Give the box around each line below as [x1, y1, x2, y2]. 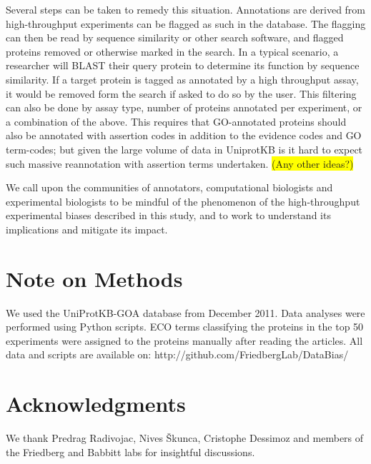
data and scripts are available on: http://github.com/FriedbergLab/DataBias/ [6, 347, 349, 362]
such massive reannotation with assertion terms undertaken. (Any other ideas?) [6, 156, 354, 171]
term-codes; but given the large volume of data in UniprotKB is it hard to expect [6, 141, 363, 156]
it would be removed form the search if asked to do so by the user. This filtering [6, 86, 357, 101]
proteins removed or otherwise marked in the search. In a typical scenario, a [6, 44, 339, 59]
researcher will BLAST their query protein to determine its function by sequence [6, 58, 360, 73]
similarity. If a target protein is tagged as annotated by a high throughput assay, [6, 71, 359, 86]
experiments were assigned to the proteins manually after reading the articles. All [6, 333, 363, 348]
